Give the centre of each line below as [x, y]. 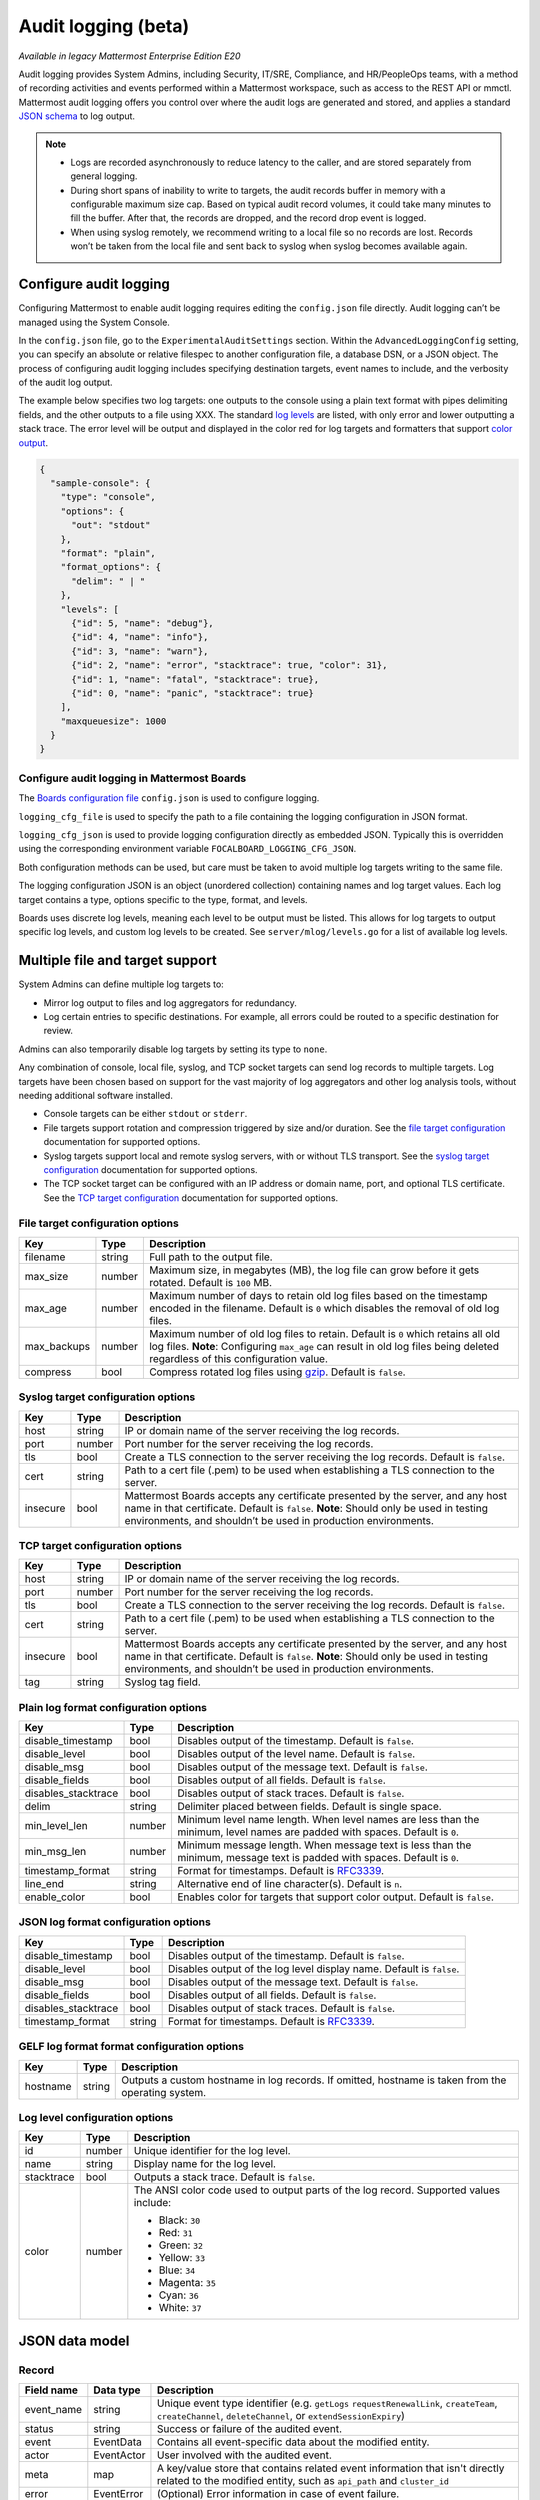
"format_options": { [111, 567]
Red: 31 [176, 2233]
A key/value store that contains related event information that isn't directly [330, 2468]
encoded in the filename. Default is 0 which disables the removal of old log [324, 1308]
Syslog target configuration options [107, 1397]
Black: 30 [179, 2220]
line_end [44, 1884]
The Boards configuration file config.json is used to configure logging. [169, 798]
